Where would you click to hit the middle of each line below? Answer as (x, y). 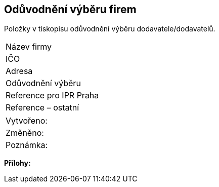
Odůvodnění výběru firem (70, 9)
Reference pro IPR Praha (52, 96)
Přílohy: (17, 163)
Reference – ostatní (42, 108)
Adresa (19, 71)
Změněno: (25, 133)
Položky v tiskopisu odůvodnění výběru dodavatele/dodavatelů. (110, 29)
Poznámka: (27, 145)
